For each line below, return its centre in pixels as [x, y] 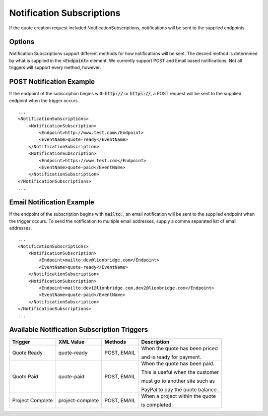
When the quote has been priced [180, 348]
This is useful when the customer [180, 372]
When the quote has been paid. [178, 363]
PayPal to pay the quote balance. [180, 389]
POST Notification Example [52, 82]
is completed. [157, 405]
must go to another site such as [178, 381]
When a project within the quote [178, 396]
